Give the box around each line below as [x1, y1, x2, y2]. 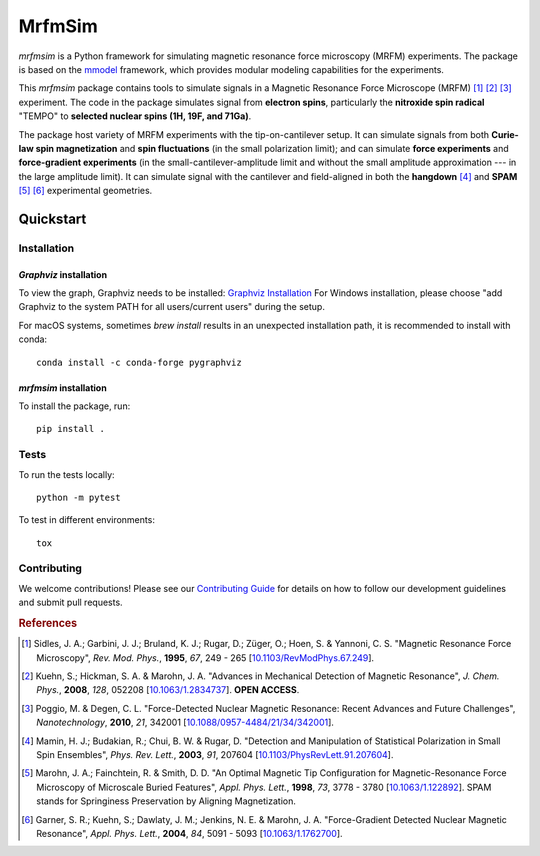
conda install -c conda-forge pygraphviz [36, 356, 242, 368]
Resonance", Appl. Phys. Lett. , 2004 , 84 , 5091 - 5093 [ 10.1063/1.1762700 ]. [36, 827, 344, 839]
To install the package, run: [18, 400, 131, 412]
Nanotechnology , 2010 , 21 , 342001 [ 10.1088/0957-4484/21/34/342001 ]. [36, 716, 335, 729]
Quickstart [18, 210, 87, 227]
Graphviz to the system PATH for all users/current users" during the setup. [18, 301, 325, 313]
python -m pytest [36, 491, 121, 503]
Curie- [491, 128, 519, 140]
